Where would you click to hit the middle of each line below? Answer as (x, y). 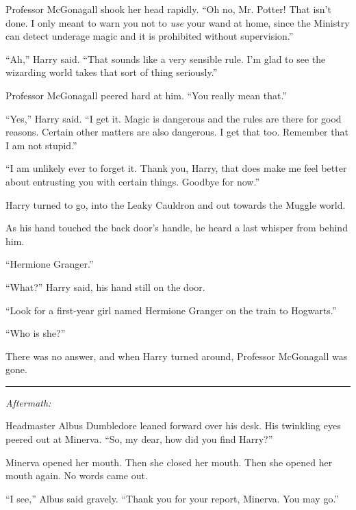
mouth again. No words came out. (77, 475)
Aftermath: (28, 402)
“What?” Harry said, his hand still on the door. (105, 286)
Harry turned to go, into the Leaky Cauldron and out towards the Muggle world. (176, 204)
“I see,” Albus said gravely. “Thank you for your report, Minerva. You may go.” (172, 498)
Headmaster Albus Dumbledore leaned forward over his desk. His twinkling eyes (173, 425)
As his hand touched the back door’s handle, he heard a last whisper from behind (177, 228)
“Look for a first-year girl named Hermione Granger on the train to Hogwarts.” (171, 310)
